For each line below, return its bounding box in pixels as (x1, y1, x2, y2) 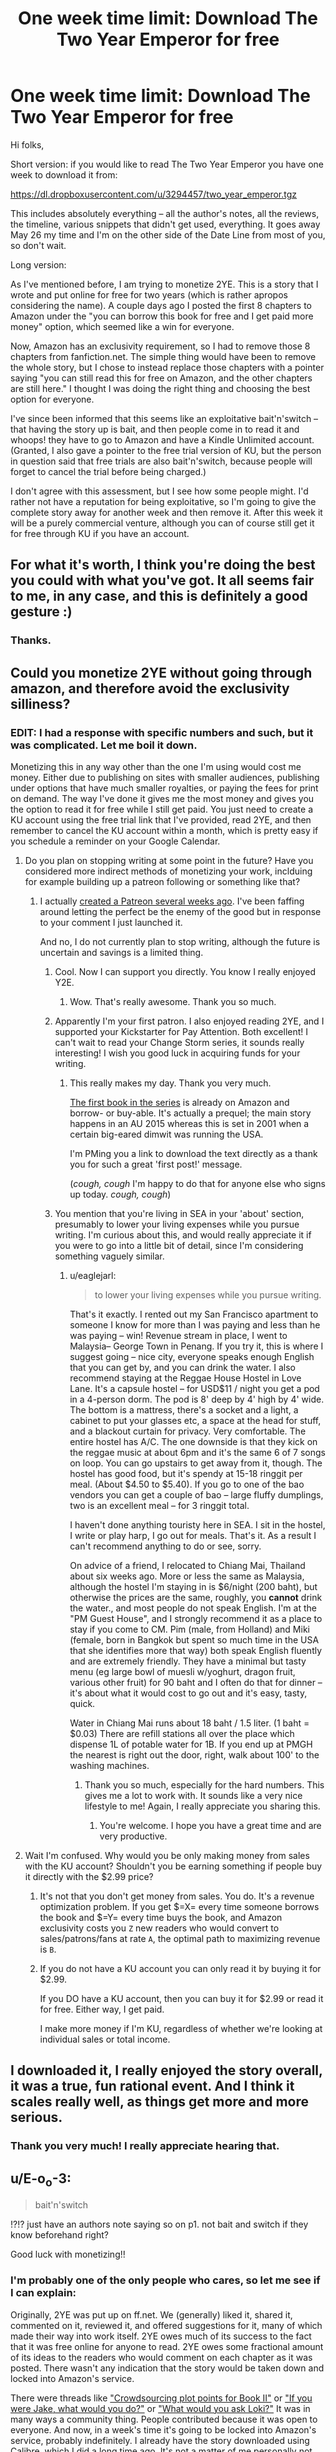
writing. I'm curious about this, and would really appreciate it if (54, 1228, 312, 1241)
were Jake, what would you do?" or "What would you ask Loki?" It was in (10, 2402, 311, 2414)
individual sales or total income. (39, 2033, 171, 2045)
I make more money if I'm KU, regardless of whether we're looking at (39, 2022, 323, 2034)
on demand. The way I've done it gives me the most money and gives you (10, 792, 315, 804)
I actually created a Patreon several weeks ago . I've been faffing (39, 895, 305, 907)
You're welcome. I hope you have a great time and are (99, 1819, 322, 1831)
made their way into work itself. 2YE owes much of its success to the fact (10, 2330, 312, 2342)
